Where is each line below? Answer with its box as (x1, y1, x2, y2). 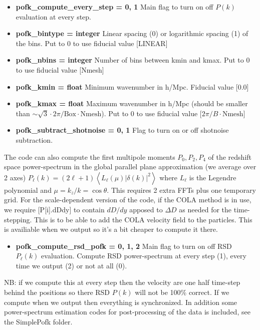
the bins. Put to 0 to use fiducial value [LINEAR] (16, 38, 168, 48)
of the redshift (208, 151, 252, 162)
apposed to (129, 204, 163, 214)
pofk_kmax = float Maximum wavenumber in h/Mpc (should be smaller (16, 98, 248, 109)
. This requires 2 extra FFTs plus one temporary (107, 184, 256, 195)
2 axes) (4, 172, 26, 182)
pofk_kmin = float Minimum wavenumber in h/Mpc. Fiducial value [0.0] (16, 81, 249, 92)
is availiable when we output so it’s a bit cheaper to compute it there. (4, 224, 218, 234)
